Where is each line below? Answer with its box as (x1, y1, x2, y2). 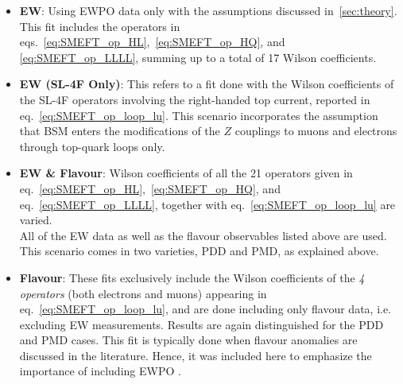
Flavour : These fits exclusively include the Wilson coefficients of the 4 (19, 269, 365, 285)
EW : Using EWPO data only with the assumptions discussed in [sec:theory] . (19, 2, 397, 18)
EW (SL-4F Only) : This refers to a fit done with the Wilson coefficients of (19, 76, 394, 92)
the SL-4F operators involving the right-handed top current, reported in (19, 91, 370, 107)
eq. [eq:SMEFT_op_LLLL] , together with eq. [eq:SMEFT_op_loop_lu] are (19, 196, 396, 212)
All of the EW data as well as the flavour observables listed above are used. (19, 227, 387, 243)
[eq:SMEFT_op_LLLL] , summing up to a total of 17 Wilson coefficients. (19, 48, 377, 65)
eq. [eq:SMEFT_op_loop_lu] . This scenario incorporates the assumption (19, 107, 378, 123)
